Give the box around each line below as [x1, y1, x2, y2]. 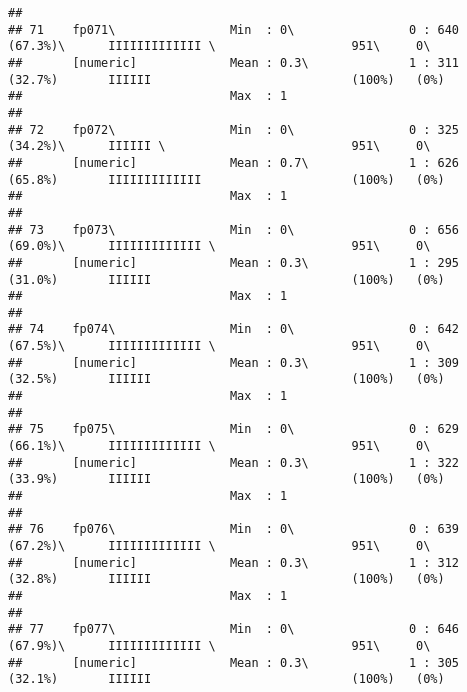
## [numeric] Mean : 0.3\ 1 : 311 [8, 55, 460, 70]
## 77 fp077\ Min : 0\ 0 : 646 [8, 622, 460, 637]
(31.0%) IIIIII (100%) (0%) [8, 272, 445, 287]
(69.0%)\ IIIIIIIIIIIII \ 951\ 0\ [8, 239, 431, 254]
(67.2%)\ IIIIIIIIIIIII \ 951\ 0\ [8, 539, 431, 553]
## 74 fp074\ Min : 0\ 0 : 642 [8, 322, 460, 337]
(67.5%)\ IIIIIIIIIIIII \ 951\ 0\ [8, 339, 431, 354]
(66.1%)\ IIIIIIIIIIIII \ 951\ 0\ [8, 439, 431, 454]
